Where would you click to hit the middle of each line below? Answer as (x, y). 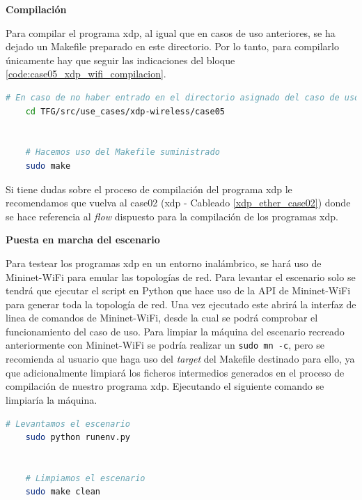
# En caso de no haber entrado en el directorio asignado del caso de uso (183, 97)
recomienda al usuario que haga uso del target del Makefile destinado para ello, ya (180, 359)
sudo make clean (63, 492)
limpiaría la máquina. (52, 399)
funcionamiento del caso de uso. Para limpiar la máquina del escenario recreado (175, 331)
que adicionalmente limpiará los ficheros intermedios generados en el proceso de (175, 372)
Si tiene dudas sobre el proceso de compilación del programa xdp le (149, 189)
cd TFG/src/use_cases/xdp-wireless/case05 (125, 111)
